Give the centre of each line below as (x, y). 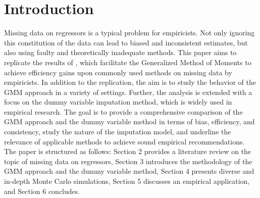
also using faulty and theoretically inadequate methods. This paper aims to (120, 52)
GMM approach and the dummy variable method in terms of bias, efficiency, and (129, 121)
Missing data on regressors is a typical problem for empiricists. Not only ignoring (129, 33)
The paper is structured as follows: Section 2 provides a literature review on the (128, 151)
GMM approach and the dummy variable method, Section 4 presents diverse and (129, 171)
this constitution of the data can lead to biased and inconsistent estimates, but (126, 42)
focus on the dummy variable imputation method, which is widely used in (118, 102)
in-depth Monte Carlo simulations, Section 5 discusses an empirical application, (127, 181)
